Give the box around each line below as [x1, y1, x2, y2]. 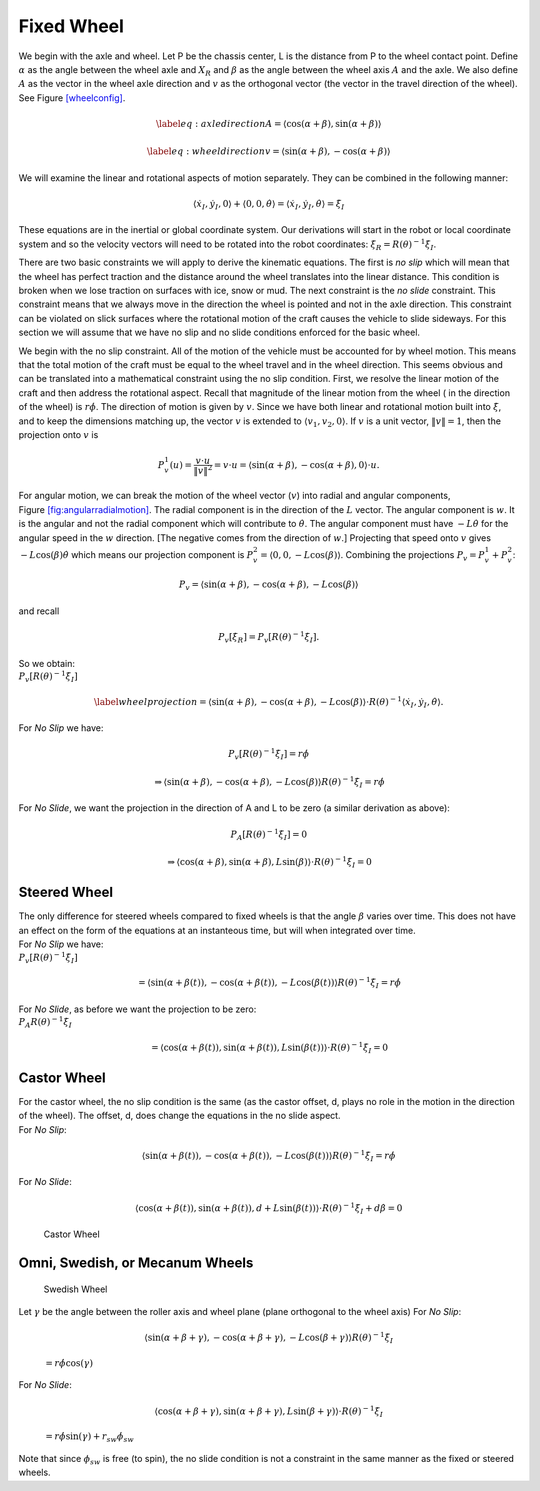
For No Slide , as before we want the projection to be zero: [18, 1003, 257, 1015]
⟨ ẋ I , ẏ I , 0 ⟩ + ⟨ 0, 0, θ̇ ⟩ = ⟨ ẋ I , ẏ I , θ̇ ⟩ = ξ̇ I [193, 198, 345, 212]
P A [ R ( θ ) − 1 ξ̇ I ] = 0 [230, 827, 308, 842]
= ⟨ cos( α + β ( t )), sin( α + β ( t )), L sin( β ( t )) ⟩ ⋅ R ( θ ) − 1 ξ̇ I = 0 [151, 1040, 389, 1055]
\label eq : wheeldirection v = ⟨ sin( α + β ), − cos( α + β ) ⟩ [146, 146, 391, 157]
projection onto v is [18, 428, 99, 440]
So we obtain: [18, 657, 75, 669]
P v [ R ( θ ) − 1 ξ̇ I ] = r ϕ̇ [228, 746, 310, 762]
